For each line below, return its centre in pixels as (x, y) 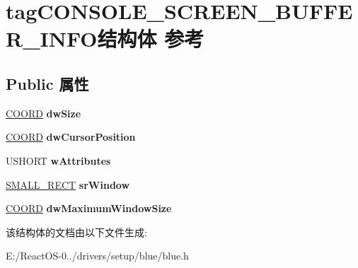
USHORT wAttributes (58, 160)
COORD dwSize (44, 113)
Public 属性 (47, 83)
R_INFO (52, 39)
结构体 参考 (151, 39)
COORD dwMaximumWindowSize (89, 208)
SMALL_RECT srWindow (68, 184)
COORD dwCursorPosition (71, 137)
